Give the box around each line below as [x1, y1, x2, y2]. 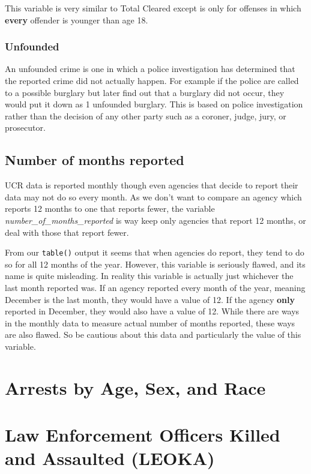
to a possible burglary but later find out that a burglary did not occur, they [5, 86, 285, 98]
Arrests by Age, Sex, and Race [5, 375, 266, 400]
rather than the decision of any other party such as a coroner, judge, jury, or [5, 109, 286, 122]
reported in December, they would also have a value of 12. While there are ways [5, 305, 300, 317]
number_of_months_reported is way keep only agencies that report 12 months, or [5, 214, 306, 226]
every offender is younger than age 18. [5, 13, 148, 26]
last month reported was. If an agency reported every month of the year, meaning [5, 281, 306, 293]
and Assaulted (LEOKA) [5, 446, 215, 470]
